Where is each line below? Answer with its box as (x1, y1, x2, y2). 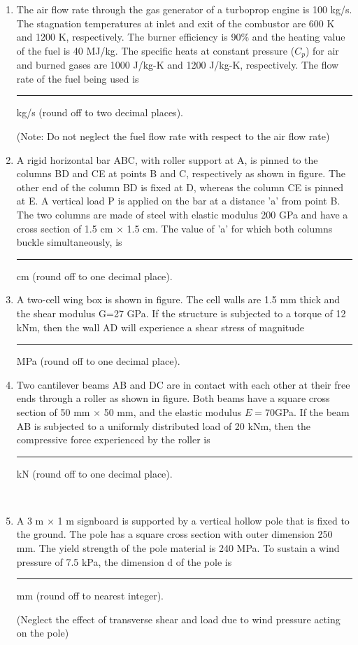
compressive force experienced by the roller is (16, 432, 210, 447)
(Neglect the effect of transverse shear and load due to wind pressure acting (16, 611, 341, 626)
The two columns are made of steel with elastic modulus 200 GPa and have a (16, 207, 348, 221)
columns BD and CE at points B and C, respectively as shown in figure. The (16, 166, 346, 181)
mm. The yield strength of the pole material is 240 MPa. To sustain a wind (16, 541, 340, 555)
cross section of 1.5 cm (16, 221, 113, 235)
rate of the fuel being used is (16, 71, 139, 85)
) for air (305, 43, 339, 57)
